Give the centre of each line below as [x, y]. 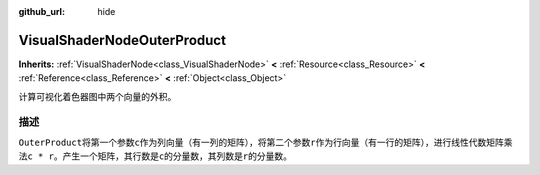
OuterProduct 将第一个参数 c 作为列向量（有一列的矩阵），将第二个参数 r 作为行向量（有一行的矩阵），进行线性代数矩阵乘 [266, 142]
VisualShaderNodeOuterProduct [122, 40]
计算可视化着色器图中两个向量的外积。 [97, 96]
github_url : [41, 11]
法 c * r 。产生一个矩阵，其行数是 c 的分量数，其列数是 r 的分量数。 [155, 156]
